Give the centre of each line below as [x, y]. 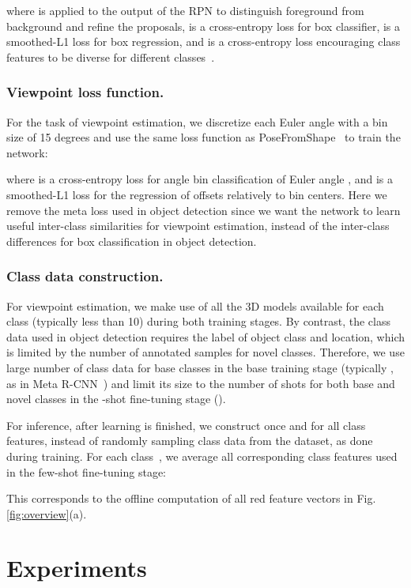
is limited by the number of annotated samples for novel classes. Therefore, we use [205, 352]
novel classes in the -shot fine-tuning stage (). [116, 399]
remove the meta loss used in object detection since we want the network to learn [204, 210]
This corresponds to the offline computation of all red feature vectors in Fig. [191, 498]
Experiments [77, 568]
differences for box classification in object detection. [132, 241]
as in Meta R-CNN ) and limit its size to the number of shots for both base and [201, 383]
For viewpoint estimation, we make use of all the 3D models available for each [195, 305]
